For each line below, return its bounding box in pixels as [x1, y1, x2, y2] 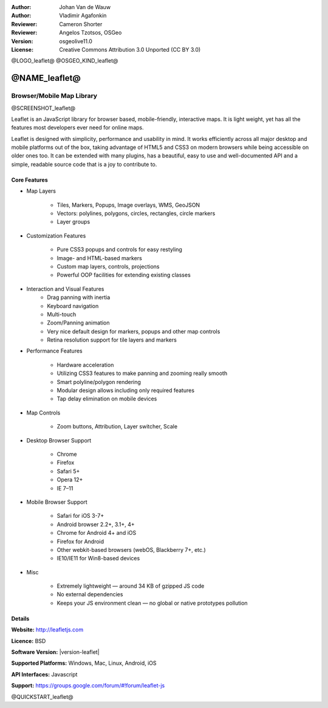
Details [11, 614, 30, 622]
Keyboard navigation [47, 302, 99, 309]
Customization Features [26, 232, 86, 239]
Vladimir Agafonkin [59, 12, 107, 19]
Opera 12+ [56, 476, 83, 483]
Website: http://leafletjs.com [11, 626, 84, 633]
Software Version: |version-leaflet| [11, 648, 100, 656]
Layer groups [56, 218, 91, 225]
